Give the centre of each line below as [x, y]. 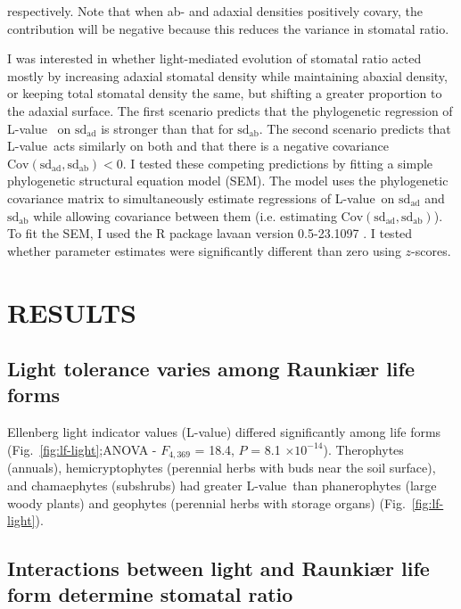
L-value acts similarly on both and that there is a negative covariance [198, 146]
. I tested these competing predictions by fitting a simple [278, 163]
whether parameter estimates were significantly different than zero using [204, 250]
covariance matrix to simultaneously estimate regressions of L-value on [201, 198]
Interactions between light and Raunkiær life [218, 568]
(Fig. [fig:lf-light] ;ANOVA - [82, 449]
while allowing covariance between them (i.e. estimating [185, 215]
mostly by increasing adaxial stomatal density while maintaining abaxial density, [227, 75]
